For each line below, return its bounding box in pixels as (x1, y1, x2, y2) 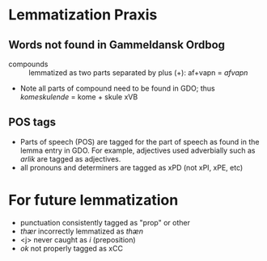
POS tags (8, 116, 57, 129)
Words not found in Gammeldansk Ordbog (8, 38, 225, 52)
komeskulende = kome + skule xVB (19, 92, 138, 102)
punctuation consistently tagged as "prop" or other (19, 217, 190, 227)
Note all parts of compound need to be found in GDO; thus (19, 83, 216, 93)
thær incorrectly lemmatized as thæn (19, 226, 144, 236)
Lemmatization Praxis (8, 6, 158, 24)
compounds (8, 59, 49, 69)
